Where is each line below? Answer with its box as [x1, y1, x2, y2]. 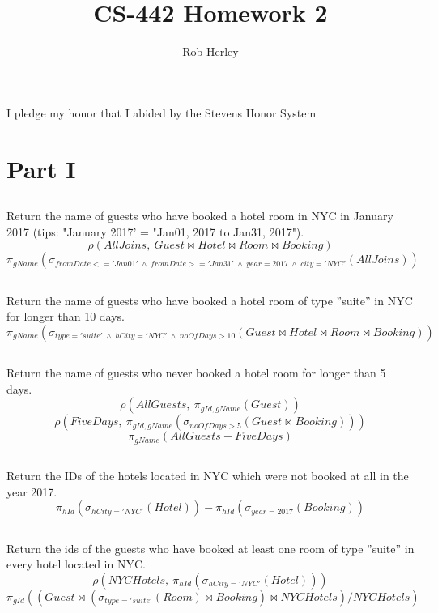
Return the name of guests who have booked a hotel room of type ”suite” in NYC [6, 292, 413, 309]
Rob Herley [182, 43, 239, 60]
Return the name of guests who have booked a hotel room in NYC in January [6, 207, 393, 224]
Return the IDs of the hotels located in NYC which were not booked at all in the [6, 467, 409, 484]
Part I [6, 151, 76, 185]
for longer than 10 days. [6, 308, 125, 325]
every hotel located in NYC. [6, 556, 146, 573]
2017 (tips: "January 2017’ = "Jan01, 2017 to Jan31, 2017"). [6, 223, 304, 240]
